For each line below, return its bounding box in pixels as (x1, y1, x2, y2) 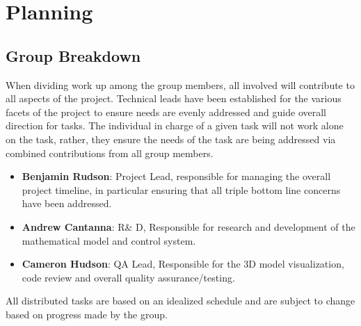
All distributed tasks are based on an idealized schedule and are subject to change (6, 293, 355, 308)
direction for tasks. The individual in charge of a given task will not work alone (6, 118, 344, 133)
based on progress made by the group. (6, 307, 168, 321)
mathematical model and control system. (22, 233, 196, 247)
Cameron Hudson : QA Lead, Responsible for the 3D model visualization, (22, 256, 344, 271)
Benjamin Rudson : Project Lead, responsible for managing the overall (22, 169, 331, 184)
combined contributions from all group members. (6, 145, 214, 160)
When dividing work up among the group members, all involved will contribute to (6, 77, 355, 92)
